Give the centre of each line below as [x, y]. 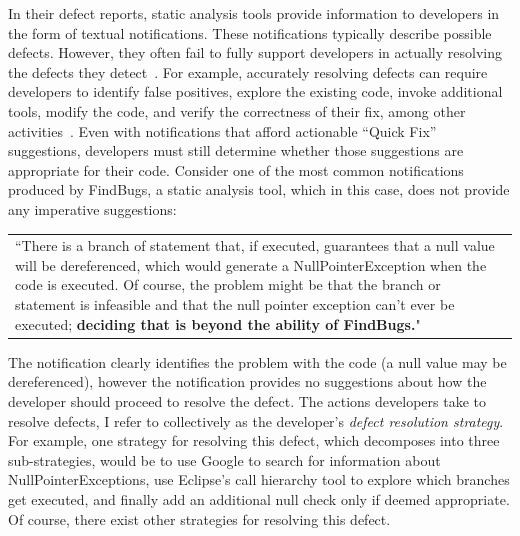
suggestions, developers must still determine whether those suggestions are [236, 150]
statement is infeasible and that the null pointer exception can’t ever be [235, 304]
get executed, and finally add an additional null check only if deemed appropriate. [259, 498]
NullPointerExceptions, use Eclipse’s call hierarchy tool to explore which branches [259, 479]
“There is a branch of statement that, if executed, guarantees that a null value [255, 245]
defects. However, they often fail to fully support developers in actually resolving [255, 52]
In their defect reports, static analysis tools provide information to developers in [254, 13]
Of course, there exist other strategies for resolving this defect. [199, 518]
